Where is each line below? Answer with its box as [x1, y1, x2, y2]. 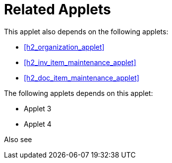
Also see [4, 135, 32, 144]
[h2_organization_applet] [24, 42, 105, 51]
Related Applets [4, 1, 111, 18]
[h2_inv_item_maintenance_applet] [24, 58, 136, 67]
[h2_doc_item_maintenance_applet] [24, 73, 139, 82]
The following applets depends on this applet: [4, 88, 153, 97]
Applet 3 [24, 104, 52, 113]
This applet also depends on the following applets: [4, 27, 169, 36]
